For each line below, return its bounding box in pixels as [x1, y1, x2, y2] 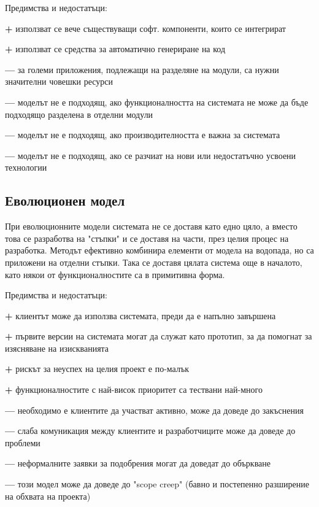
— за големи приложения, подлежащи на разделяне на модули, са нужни [5, 63, 279, 75]
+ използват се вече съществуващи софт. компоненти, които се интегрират [5, 21, 286, 34]
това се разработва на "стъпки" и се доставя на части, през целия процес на [5, 231, 289, 244]
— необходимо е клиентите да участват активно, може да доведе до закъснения [5, 403, 304, 416]
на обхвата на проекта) [5, 489, 91, 502]
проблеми [5, 436, 40, 449]
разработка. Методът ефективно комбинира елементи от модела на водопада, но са [5, 244, 314, 257]
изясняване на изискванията [5, 341, 109, 354]
